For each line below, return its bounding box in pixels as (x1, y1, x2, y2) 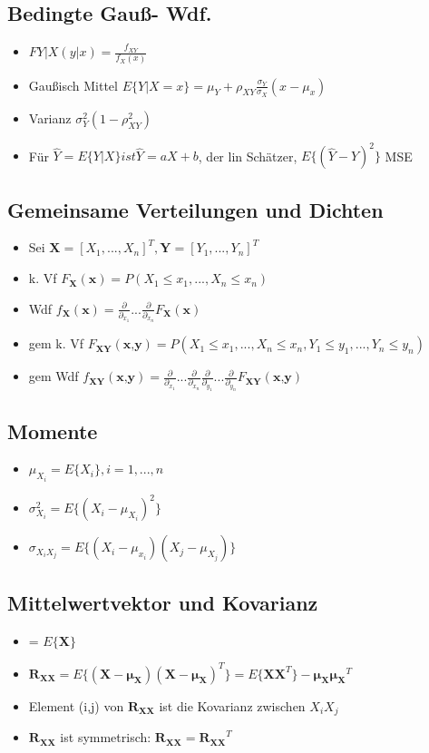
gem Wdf (28, 367, 79, 386)
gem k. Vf (28, 334, 84, 353)
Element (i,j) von (28, 696, 124, 715)
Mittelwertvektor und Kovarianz (7, 588, 318, 616)
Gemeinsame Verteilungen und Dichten (7, 195, 384, 223)
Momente (7, 416, 98, 445)
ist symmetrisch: (60, 728, 151, 747)
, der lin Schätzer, (198, 146, 297, 165)
